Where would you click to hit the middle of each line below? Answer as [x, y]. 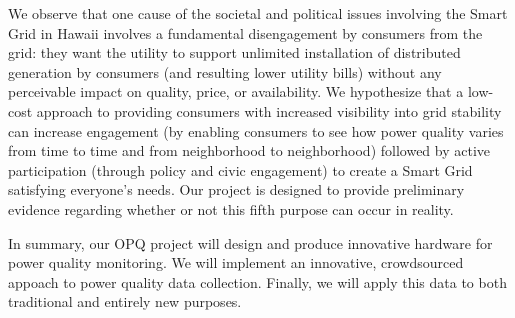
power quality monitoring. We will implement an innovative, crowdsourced [236, 262]
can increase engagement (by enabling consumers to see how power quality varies [256, 130]
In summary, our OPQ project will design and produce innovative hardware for [250, 242]
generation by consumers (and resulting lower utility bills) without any [225, 71]
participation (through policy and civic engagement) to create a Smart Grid [240, 169]
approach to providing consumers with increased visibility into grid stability [269, 110]
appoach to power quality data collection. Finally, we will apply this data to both [257, 281]
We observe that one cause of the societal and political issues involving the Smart [258, 13]
